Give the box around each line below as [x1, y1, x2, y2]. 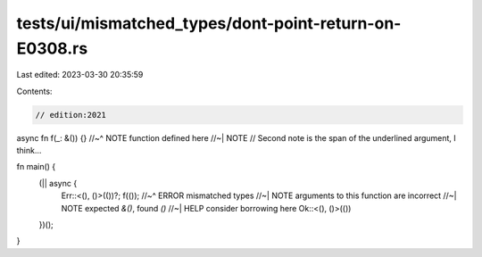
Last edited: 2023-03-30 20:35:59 [16, 70, 144, 80]
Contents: [16, 86, 53, 96]
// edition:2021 [35, 110, 107, 120]
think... [16, 145, 42, 156]
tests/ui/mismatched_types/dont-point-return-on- [16, 13, 402, 33]
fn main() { [16, 162, 56, 172]
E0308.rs [16, 38, 88, 58]
